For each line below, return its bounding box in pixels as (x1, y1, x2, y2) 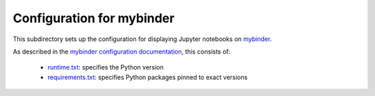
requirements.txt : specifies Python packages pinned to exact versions (47, 73, 248, 81)
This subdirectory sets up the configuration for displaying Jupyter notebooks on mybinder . (12, 35, 272, 43)
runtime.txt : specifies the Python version (47, 63, 164, 72)
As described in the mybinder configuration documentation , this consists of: (12, 47, 231, 56)
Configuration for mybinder (12, 10, 175, 26)
